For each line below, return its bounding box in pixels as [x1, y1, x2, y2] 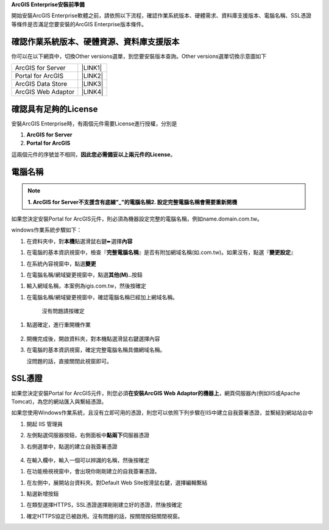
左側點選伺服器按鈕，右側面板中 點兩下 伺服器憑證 [26, 431, 149, 439]
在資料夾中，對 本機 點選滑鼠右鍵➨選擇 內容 [26, 238, 133, 245]
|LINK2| [81, 72, 104, 80]
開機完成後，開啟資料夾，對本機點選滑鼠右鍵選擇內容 [26, 335, 160, 342]
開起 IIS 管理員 [26, 420, 63, 428]
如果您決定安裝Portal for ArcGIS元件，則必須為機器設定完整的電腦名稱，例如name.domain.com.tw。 [11, 215, 263, 222]
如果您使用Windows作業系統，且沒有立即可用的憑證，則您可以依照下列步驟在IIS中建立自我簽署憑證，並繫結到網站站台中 [11, 409, 313, 417]
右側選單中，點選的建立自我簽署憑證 [26, 442, 118, 450]
